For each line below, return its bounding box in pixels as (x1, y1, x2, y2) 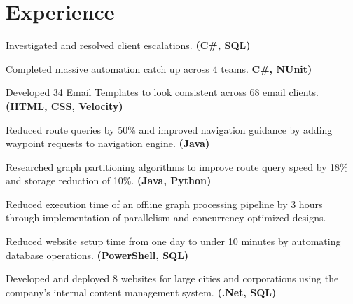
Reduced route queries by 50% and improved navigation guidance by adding (6, 122, 333, 137)
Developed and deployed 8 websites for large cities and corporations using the (6, 271, 339, 286)
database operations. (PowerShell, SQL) (6, 247, 189, 262)
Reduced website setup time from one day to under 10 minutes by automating (6, 234, 341, 249)
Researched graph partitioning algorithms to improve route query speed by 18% (6, 159, 348, 174)
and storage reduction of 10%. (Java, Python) (6, 173, 212, 188)
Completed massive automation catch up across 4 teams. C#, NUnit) (6, 61, 312, 76)
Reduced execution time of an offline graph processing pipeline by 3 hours (6, 196, 323, 211)
